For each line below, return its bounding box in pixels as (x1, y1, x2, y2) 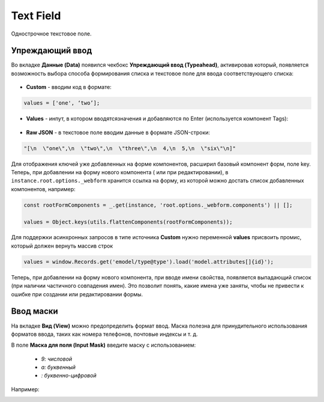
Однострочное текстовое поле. (11, 30, 92, 37)
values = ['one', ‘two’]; (23, 100, 100, 106)
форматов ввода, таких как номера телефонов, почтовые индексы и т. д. (11, 330, 198, 338)
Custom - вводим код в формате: (26, 84, 112, 91)
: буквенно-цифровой (41, 372, 97, 379)
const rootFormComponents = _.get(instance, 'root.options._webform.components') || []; (23, 201, 293, 209)
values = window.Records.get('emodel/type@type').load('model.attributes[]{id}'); (23, 258, 274, 265)
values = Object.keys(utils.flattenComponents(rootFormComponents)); (23, 218, 233, 225)
